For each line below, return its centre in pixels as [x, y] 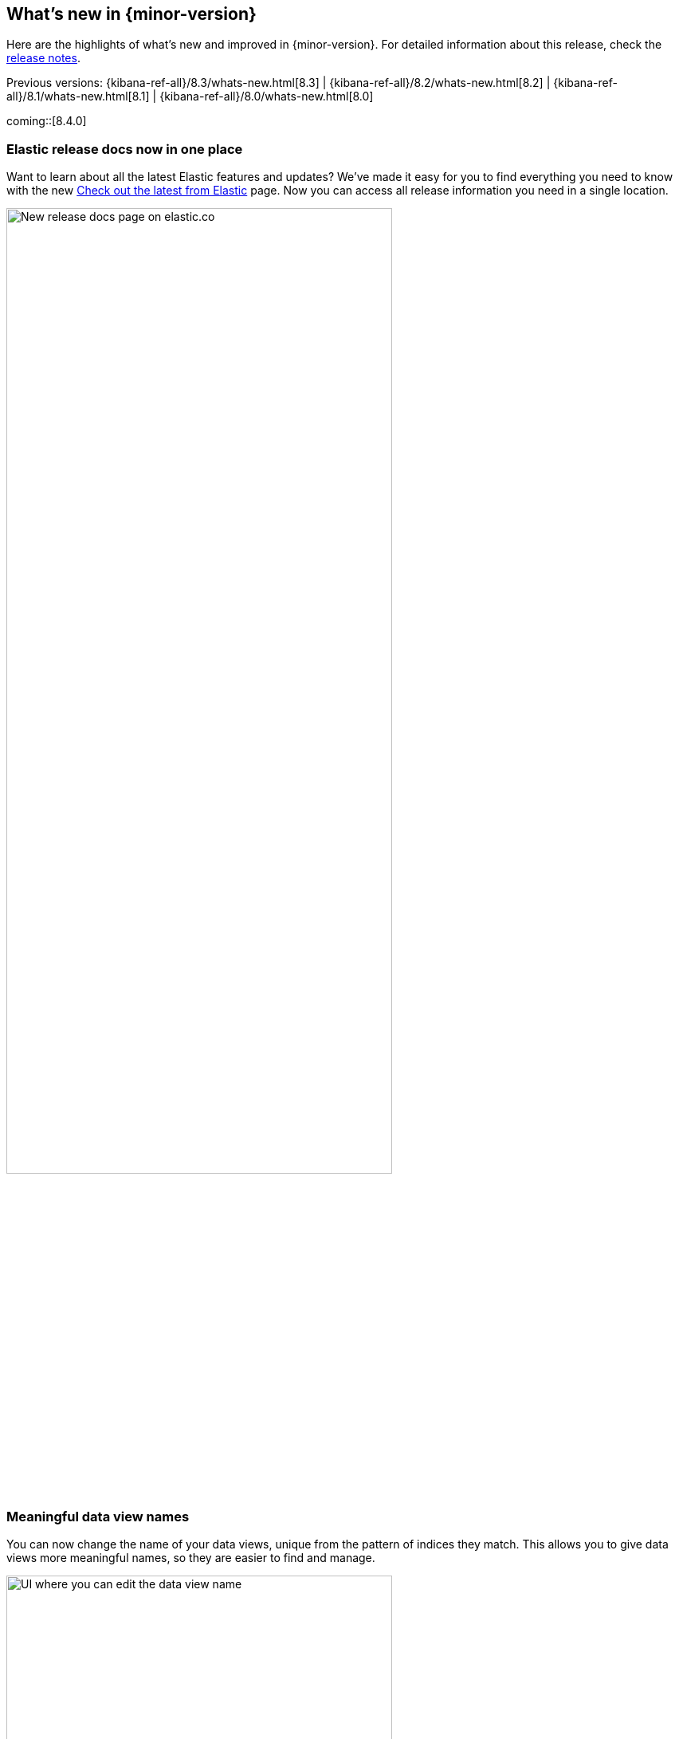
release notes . [43, 58]
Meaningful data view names [98, 1516]
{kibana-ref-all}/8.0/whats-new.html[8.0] [267, 96]
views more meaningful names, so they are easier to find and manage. [191, 1557]
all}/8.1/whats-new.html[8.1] [78, 96]
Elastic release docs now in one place [125, 149]
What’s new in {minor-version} [131, 14]
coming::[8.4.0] [47, 121]
